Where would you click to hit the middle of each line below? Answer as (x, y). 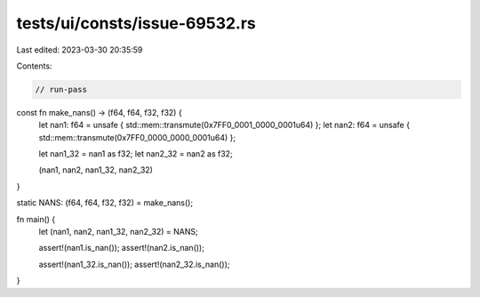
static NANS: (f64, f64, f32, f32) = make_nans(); (105, 203)
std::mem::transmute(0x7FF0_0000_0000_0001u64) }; (137, 137)
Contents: (34, 66)
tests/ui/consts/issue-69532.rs (136, 23)
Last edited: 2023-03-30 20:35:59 (80, 50)
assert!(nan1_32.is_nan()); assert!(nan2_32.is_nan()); (134, 264)
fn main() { (36, 219)
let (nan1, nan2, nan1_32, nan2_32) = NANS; (119, 232)
